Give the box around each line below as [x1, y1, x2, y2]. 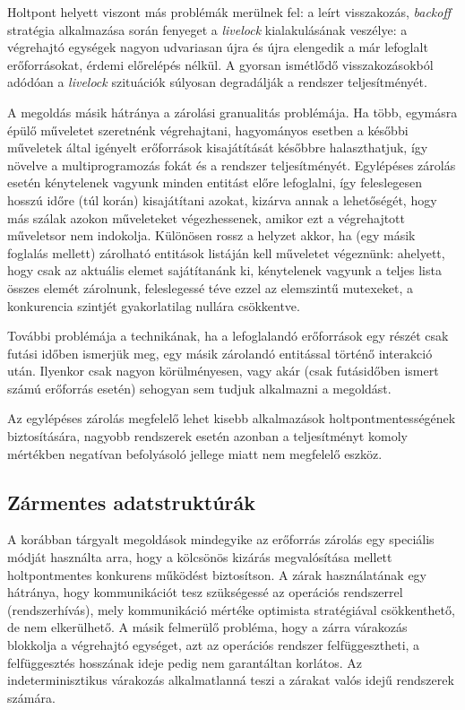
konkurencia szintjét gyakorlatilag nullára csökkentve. [7, 296, 300, 315]
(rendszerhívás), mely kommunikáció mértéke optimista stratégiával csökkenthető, [7, 600, 455, 619]
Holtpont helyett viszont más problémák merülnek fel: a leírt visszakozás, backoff [7, 3, 452, 21]
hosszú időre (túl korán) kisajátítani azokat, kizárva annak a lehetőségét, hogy [7, 190, 437, 209]
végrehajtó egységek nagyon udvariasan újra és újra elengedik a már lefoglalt [7, 38, 428, 56]
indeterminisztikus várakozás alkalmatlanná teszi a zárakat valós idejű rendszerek [7, 671, 454, 689]
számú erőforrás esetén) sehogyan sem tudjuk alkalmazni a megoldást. [7, 378, 392, 397]
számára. [7, 688, 56, 706]
